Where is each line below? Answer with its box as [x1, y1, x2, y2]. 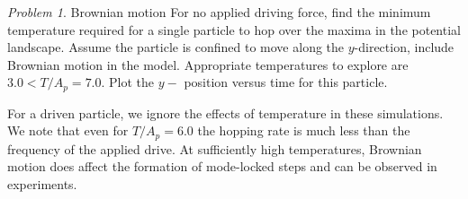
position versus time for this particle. [184, 73, 388, 91]
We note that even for [7, 121, 129, 140]
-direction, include [354, 38, 454, 56]
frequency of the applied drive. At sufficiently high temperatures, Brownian [7, 139, 422, 158]
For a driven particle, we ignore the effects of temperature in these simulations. [7, 103, 444, 122]
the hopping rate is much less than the [197, 121, 410, 140]
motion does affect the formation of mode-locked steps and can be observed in [7, 157, 437, 176]
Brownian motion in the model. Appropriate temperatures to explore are [7, 55, 409, 74]
